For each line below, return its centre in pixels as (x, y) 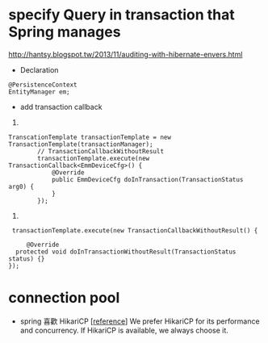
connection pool (64, 298)
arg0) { (21, 186)
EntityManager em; (39, 92)
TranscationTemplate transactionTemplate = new (90, 137)
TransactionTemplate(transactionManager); (81, 144)
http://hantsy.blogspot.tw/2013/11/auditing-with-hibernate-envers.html (126, 54)
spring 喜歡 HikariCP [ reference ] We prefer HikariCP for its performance (140, 321)
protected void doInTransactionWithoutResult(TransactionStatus (126, 252)
